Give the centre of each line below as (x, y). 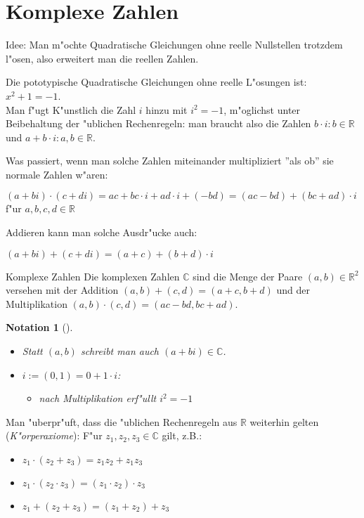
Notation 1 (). (39, 327)
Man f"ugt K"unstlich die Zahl (71, 109)
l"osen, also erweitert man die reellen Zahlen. (102, 58)
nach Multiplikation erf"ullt (98, 398)
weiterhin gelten (284, 421)
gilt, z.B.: (182, 435)
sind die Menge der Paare (248, 276)
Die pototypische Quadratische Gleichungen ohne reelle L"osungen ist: (156, 82)
